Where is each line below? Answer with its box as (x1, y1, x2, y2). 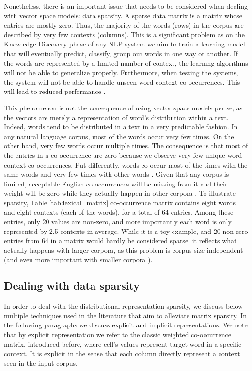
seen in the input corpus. (4, 357, 78, 368)
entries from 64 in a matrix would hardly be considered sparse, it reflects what (4, 235, 237, 246)
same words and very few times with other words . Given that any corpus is (4, 169, 229, 179)
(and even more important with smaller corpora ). (4, 254, 153, 264)
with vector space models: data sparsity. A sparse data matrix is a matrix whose (4, 10, 242, 20)
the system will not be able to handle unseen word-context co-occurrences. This (4, 77, 240, 87)
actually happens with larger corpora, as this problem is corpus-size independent (4, 245, 243, 255)
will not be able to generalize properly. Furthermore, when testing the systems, (4, 67, 238, 77)
